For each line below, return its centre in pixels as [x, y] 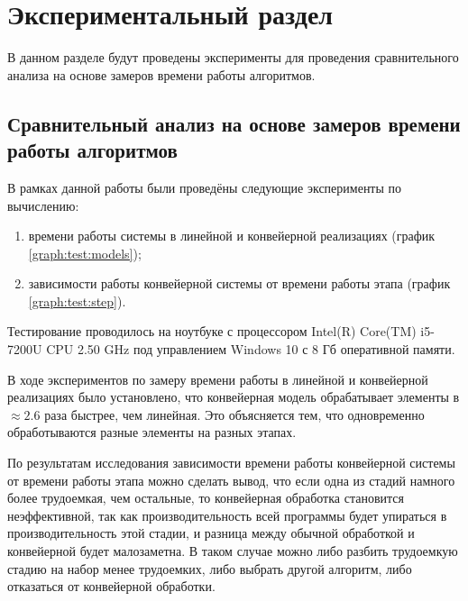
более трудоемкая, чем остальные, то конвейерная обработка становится [206, 498]
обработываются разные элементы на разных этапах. [152, 432]
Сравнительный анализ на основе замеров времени [234, 123]
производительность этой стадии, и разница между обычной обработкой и [211, 533]
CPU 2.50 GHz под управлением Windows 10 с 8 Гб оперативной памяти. [251, 349]
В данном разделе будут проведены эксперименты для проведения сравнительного [233, 57]
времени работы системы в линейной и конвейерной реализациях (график [232, 236]
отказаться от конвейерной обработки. [111, 586]
